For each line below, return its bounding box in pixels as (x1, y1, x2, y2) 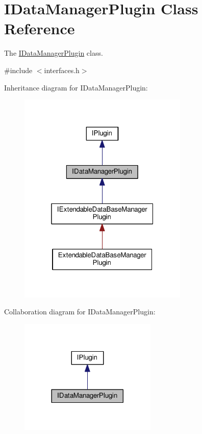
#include (4, 64, 33, 75)
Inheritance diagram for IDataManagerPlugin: (4, 82, 148, 93)
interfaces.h (44, 64, 80, 75)
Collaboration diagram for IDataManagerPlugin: (4, 306, 156, 317)
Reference (4, 18, 75, 39)
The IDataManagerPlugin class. (4, 48, 103, 58)
